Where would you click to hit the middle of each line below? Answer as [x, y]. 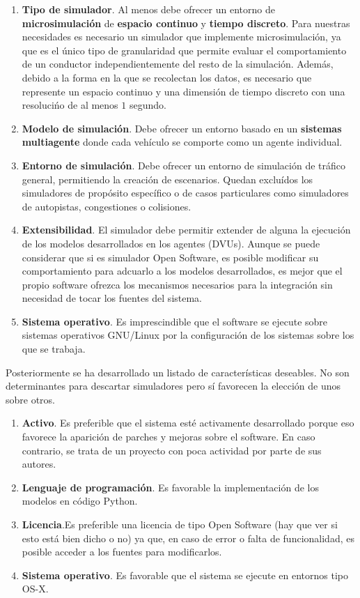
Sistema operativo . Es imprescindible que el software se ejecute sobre [175, 321]
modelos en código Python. [80, 501]
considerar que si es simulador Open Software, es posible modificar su [170, 257]
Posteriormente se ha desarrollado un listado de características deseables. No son [178, 372]
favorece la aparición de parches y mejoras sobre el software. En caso [169, 437]
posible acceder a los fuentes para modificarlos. [122, 552]
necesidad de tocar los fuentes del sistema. [112, 298]
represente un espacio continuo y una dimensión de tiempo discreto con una [183, 91]
